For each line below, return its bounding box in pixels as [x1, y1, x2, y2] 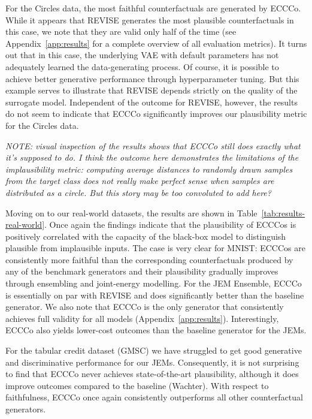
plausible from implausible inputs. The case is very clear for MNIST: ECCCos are [5, 242, 305, 254]
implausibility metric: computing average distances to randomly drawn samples [5, 162, 293, 175]
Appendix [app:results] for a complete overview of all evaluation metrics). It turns [5, 37, 307, 49]
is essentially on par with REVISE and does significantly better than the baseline [5, 288, 304, 301]
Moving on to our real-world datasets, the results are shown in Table [5, 206, 258, 219]
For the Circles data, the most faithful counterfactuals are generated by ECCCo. [5, 2, 301, 14]
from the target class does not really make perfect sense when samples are [5, 174, 274, 187]
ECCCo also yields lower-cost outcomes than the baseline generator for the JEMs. [5, 324, 307, 336]
